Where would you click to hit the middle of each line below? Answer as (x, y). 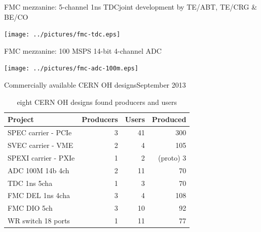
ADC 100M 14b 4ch (39, 170)
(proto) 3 (172, 157)
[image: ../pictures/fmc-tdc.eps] (62, 35)
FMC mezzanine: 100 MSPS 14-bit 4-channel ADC (83, 50)
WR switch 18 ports (39, 221)
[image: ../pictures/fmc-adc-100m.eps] (71, 69)
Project (21, 119)
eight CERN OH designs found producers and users (97, 102)
